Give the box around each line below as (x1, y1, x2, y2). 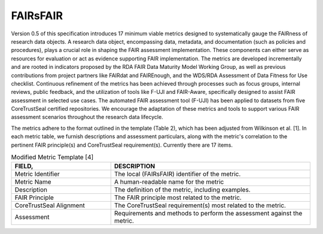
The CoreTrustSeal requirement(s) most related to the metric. (114, 201, 287, 209)
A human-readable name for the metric (114, 178, 224, 186)
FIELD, (14, 162, 33, 171)
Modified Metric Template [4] (11, 153, 94, 162)
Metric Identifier (14, 170, 60, 178)
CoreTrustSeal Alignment (14, 201, 85, 209)
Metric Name (14, 178, 51, 186)
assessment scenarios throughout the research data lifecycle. (11, 114, 164, 121)
